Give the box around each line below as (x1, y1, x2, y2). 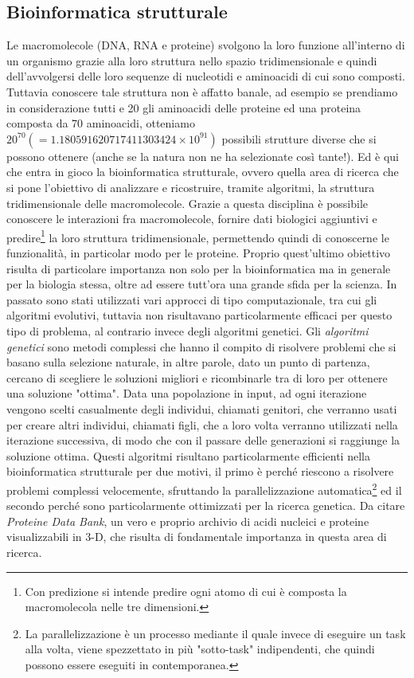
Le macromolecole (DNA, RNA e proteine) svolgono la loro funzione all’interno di (6, 37, 405, 53)
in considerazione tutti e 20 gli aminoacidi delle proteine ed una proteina (6, 99, 361, 116)
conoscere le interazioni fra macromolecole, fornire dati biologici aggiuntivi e (6, 210, 377, 227)
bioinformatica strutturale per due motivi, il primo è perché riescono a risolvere (6, 463, 394, 480)
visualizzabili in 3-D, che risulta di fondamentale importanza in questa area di (6, 528, 387, 545)
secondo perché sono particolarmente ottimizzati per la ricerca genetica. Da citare (6, 497, 405, 514)
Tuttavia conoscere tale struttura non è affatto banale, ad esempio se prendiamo (6, 83, 398, 100)
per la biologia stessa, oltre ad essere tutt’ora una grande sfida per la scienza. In (6, 276, 397, 292)
